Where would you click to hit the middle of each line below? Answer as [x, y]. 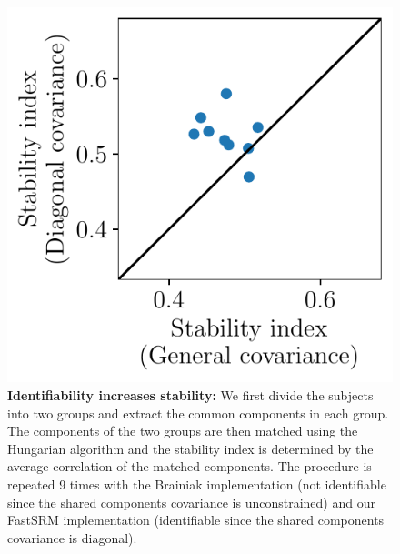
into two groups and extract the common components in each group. [198, 413]
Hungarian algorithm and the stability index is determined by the [190, 448]
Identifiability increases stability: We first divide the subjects [190, 395]
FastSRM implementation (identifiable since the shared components [196, 520]
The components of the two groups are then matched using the [183, 431]
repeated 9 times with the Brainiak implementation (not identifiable [197, 483]
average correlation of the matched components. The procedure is [190, 466]
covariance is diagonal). [72, 537]
